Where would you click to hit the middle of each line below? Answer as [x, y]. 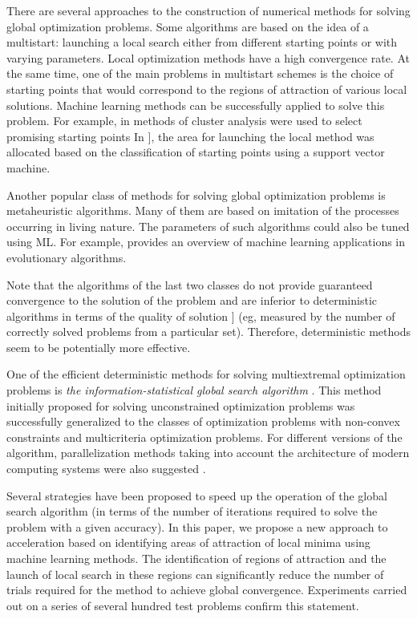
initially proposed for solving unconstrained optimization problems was [181, 405]
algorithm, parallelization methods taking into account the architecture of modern [208, 453]
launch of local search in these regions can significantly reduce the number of [195, 574]
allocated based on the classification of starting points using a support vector [196, 152]
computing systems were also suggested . [106, 469]
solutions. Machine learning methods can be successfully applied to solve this [196, 105]
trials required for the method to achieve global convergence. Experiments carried [207, 590]
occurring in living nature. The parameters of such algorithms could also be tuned [208, 226]
